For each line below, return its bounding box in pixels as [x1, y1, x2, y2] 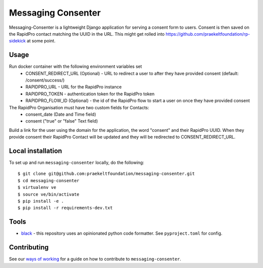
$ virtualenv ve [18, 185, 56, 190]
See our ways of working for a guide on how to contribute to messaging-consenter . [9, 256, 181, 262]
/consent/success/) [25, 77, 65, 83]
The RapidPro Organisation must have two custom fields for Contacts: [9, 104, 150, 110]
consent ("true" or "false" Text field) [25, 118, 98, 124]
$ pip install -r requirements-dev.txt [18, 205, 113, 211]
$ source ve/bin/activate [18, 191, 80, 197]
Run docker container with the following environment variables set [9, 63, 142, 69]
